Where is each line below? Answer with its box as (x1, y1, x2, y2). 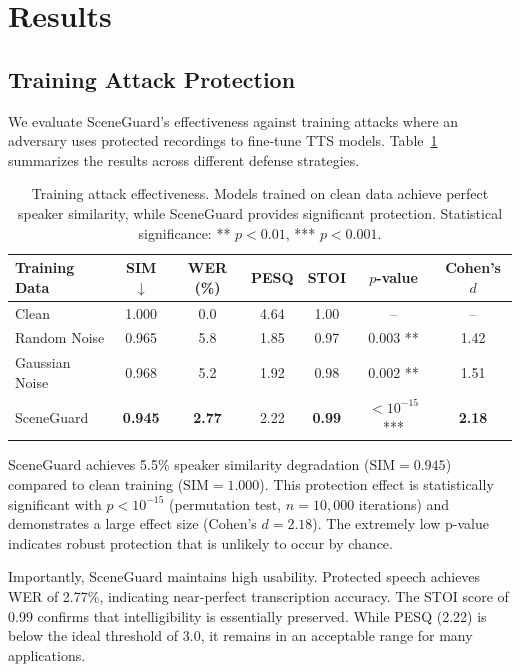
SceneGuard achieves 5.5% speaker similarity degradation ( (8, 454, 370, 475)
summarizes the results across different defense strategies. (8, 149, 360, 170)
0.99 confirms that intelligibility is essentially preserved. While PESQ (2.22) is (8, 605, 487, 626)
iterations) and (358, 493, 450, 514)
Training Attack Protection (8, 63, 296, 94)
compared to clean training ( (8, 473, 184, 494)
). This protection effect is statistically (259, 473, 494, 494)
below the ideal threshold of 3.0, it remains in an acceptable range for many (8, 625, 473, 646)
